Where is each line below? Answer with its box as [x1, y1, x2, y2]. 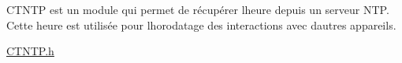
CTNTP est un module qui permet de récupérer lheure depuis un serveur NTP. [6, 2, 389, 17]
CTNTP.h [6, 43, 54, 59]
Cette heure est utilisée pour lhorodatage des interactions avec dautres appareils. [6, 16, 396, 33]
